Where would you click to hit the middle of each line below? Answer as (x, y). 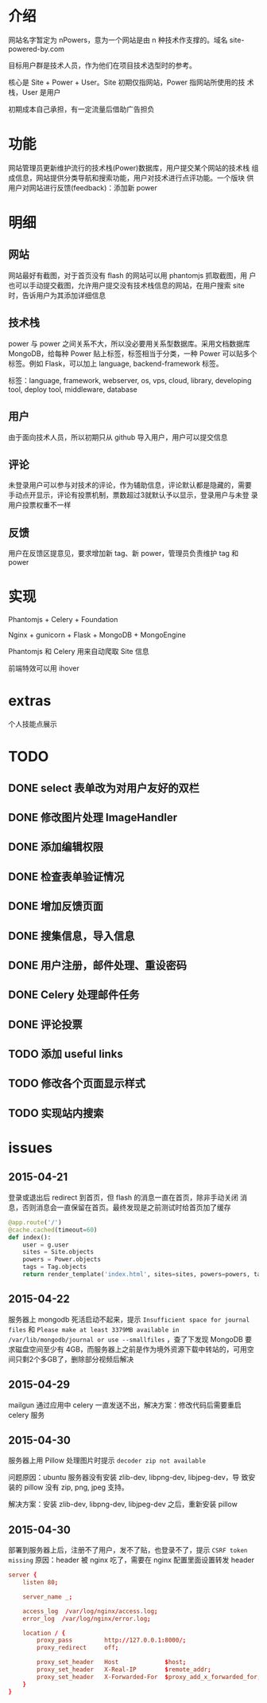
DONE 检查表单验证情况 (66, 877)
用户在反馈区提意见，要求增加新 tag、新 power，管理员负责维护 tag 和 (124, 554)
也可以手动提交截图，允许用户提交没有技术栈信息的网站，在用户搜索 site (126, 285)
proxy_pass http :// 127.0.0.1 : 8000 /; (112, 1640)
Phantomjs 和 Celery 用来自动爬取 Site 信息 (79, 652)
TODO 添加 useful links (66, 1054)
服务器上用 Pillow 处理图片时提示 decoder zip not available (107, 1460)
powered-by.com (37, 49)
